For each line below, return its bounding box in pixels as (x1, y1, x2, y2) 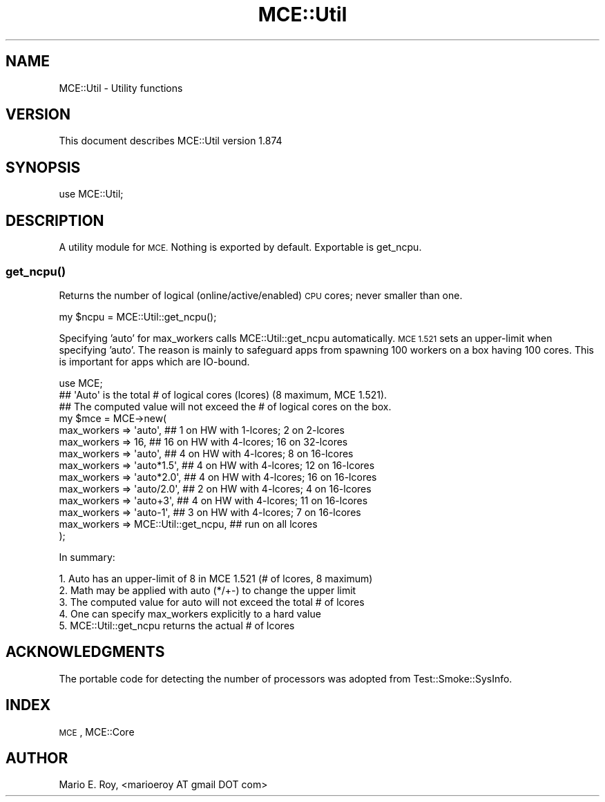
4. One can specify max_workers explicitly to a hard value (59, 607, 321, 620)
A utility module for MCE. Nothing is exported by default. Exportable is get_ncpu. (59, 241, 422, 254)
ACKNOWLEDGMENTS (6, 643, 165, 661)
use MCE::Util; (59, 188, 124, 200)
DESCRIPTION (6, 211, 104, 229)
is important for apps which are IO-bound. (59, 355, 250, 367)
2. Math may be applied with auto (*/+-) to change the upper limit (59, 584, 356, 596)
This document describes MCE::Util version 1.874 (59, 135, 282, 147)
